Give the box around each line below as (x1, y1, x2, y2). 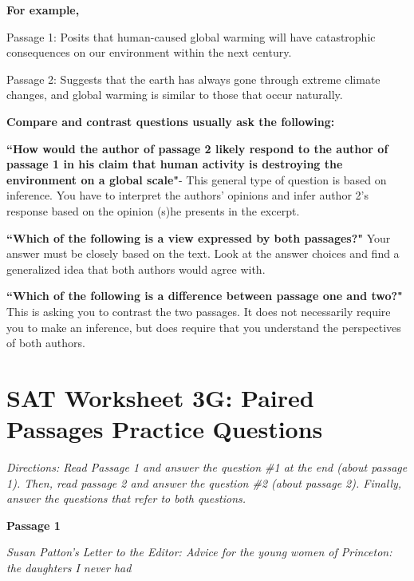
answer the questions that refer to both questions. (6, 490, 246, 507)
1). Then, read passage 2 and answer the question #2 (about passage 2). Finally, (6, 474, 402, 491)
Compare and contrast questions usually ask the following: (6, 113, 335, 129)
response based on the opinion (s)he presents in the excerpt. (6, 202, 300, 219)
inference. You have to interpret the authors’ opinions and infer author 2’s (6, 187, 369, 204)
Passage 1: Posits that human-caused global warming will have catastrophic (6, 28, 376, 45)
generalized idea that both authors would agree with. (6, 260, 266, 277)
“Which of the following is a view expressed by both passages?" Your (6, 229, 391, 246)
